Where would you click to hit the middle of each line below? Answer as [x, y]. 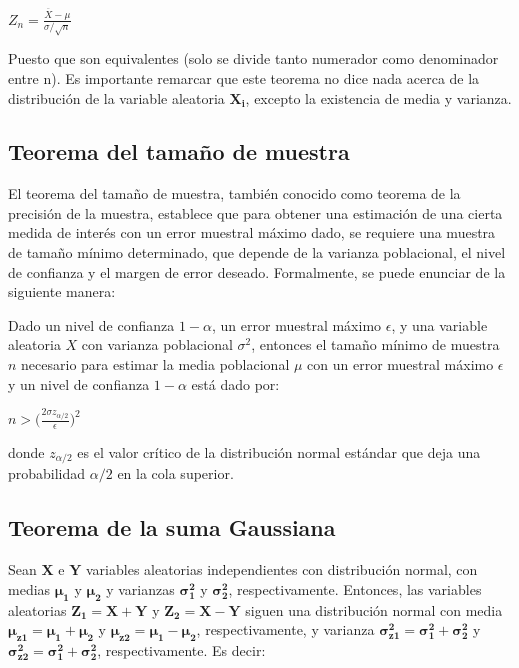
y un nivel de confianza [79, 383]
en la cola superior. [175, 473]
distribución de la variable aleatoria [116, 97]
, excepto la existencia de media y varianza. [378, 97]
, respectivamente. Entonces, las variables [355, 588]
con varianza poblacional [157, 344]
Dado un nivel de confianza [91, 324]
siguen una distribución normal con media [374, 609]
